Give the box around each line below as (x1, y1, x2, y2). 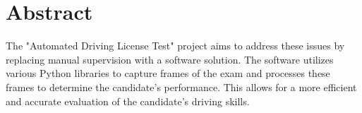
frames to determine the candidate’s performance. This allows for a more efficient (6, 79, 357, 94)
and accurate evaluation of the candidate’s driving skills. (6, 93, 250, 108)
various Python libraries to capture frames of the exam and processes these (6, 66, 330, 81)
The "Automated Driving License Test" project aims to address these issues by (6, 38, 345, 53)
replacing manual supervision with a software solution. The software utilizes (6, 52, 334, 66)
